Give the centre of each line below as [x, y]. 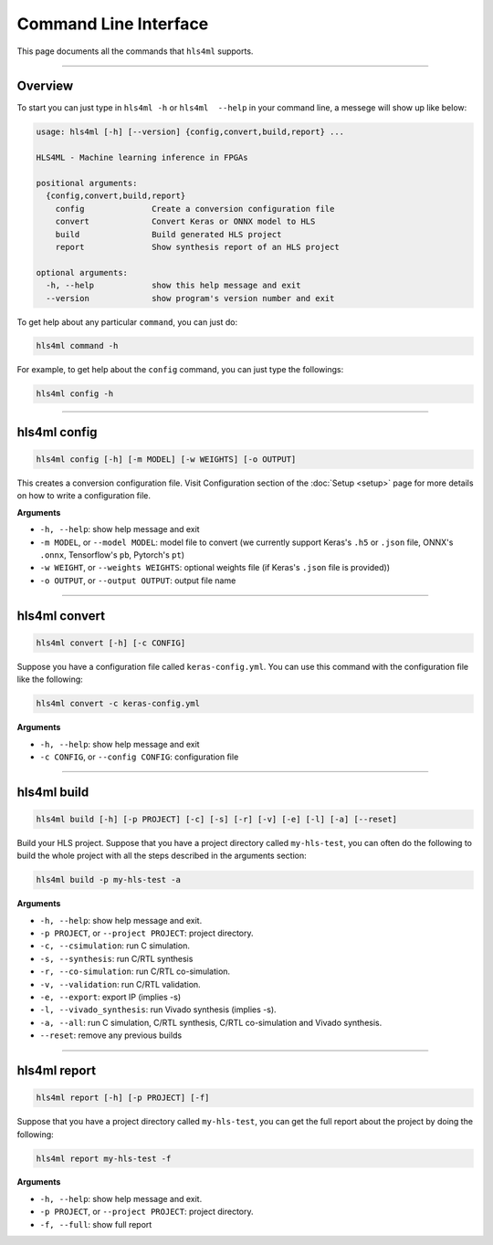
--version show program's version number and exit [190, 298]
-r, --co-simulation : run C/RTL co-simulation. [135, 971]
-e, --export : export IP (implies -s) [110, 997]
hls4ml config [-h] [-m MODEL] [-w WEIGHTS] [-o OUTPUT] [166, 460]
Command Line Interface [113, 24]
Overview [45, 86]
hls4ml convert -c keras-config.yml [118, 704]
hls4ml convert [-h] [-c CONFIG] [111, 643]
